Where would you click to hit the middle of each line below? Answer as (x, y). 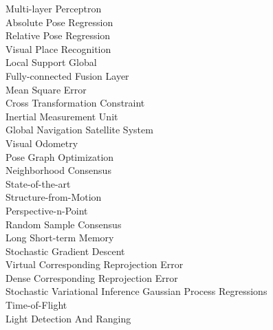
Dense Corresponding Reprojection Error (92, 277)
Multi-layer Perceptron (54, 8)
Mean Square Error (46, 89)
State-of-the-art (38, 183)
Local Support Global (51, 62)
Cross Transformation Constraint (75, 103)
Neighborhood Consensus (58, 170)
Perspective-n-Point (47, 210)
